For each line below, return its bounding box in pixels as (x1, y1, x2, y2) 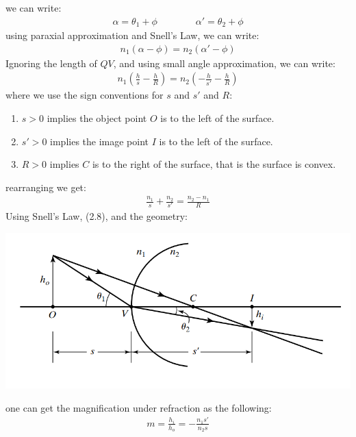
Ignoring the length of (5, 55, 97, 70)
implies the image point (50, 134, 149, 148)
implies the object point (47, 110, 147, 125)
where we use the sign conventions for (5, 88, 164, 102)
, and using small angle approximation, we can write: (113, 55, 335, 70)
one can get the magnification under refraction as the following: (5, 400, 272, 414)
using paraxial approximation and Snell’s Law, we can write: (5, 28, 259, 42)
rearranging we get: (5, 179, 86, 194)
